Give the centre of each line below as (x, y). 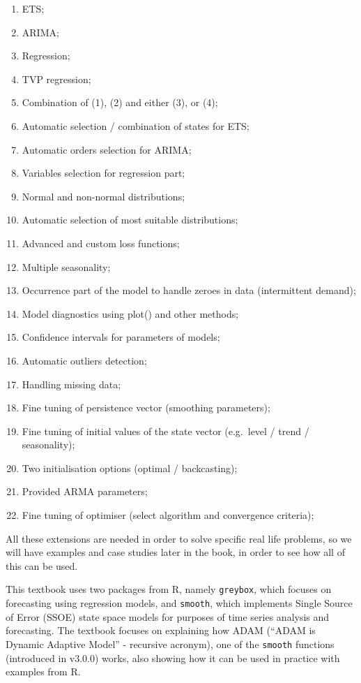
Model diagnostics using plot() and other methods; (130, 313)
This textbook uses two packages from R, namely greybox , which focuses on (169, 589)
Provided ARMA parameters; (85, 491)
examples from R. (43, 671)
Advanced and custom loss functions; (101, 243)
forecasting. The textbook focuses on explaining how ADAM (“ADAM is (161, 630)
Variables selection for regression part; (103, 173)
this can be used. (42, 565)
